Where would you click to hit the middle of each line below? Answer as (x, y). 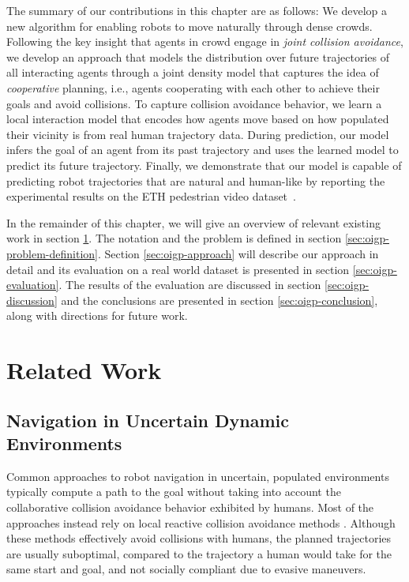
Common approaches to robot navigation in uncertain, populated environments (198, 476)
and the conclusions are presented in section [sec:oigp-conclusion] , (220, 300)
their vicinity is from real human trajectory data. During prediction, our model (198, 134)
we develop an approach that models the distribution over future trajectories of (198, 56)
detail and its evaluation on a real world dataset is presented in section (178, 269)
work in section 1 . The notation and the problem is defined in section (174, 238)
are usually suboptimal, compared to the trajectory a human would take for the (199, 553)
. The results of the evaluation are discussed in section (190, 285)
